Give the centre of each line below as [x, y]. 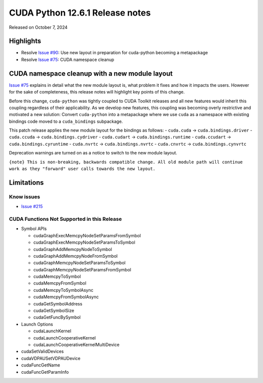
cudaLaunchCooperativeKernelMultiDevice [76, 345]
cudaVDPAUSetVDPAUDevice [51, 358]
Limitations [26, 182]
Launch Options [37, 324]
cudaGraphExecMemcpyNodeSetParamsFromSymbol [87, 235]
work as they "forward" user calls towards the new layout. [82, 169]
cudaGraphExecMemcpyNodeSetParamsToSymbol [85, 242]
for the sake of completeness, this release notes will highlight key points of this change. [97, 92]
